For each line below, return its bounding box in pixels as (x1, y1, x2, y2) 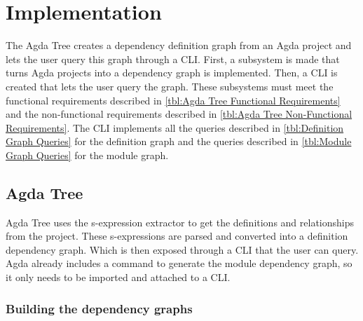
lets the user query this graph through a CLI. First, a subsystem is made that (6, 51, 340, 66)
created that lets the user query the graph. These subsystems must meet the (6, 78, 334, 93)
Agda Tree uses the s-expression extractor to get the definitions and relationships (6, 214, 355, 229)
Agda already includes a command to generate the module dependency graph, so (6, 256, 352, 271)
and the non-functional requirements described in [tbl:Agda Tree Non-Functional (6, 107, 352, 121)
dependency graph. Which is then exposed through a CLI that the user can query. (6, 242, 359, 257)
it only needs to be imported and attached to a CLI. (6, 270, 231, 285)
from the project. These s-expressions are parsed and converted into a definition (6, 228, 348, 243)
